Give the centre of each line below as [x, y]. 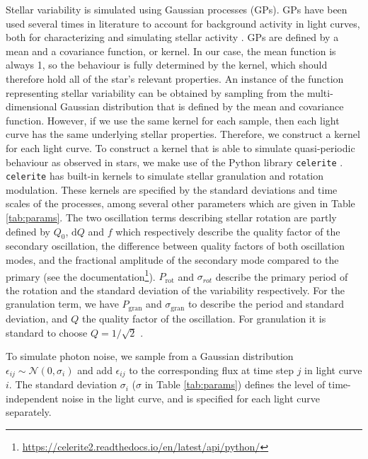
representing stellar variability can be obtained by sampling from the [155, 92]
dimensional [31, 106]
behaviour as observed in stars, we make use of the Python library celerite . [174, 162]
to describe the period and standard [266, 304]
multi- [320, 92]
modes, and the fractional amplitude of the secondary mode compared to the [172, 260]
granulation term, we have [62, 304]
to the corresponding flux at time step [211, 370]
